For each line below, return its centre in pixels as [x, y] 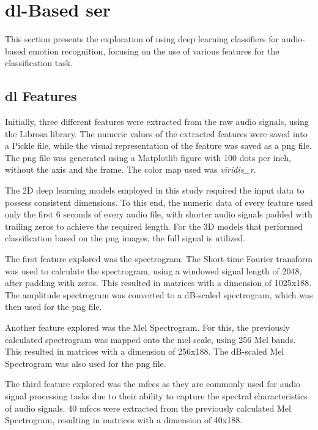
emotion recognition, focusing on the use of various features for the [154, 51]
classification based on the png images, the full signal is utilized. [125, 238]
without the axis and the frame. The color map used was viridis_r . [131, 169]
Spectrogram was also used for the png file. [86, 363]
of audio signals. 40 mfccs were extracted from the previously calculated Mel [148, 408]
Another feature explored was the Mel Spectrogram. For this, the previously [147, 327]
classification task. [39, 63]
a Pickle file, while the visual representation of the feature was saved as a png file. [158, 145]
